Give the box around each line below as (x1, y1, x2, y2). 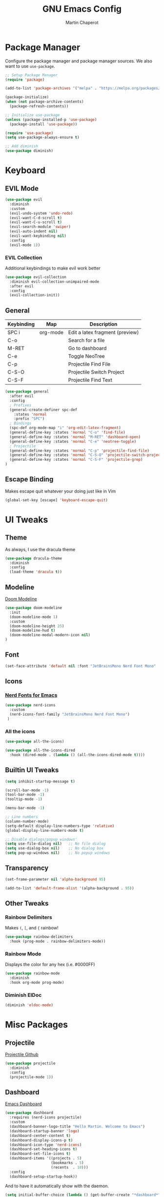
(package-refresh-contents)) (9, 104, 69, 109)
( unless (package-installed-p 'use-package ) (5, 117, 97, 122)
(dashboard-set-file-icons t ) (9, 1151, 71, 1156)
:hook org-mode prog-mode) (9, 980, 64, 985)
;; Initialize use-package (5, 112, 60, 118)
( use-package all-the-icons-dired (5, 748, 76, 753)
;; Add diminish (5, 144, 38, 149)
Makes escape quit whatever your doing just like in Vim (5, 488, 116, 494)
